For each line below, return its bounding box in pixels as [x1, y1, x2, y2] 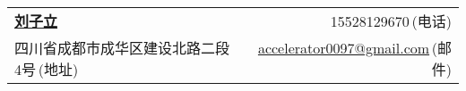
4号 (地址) [14, 59, 79, 79]
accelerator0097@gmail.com [257, 37, 430, 58]
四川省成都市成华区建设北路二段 [14, 37, 230, 58]
